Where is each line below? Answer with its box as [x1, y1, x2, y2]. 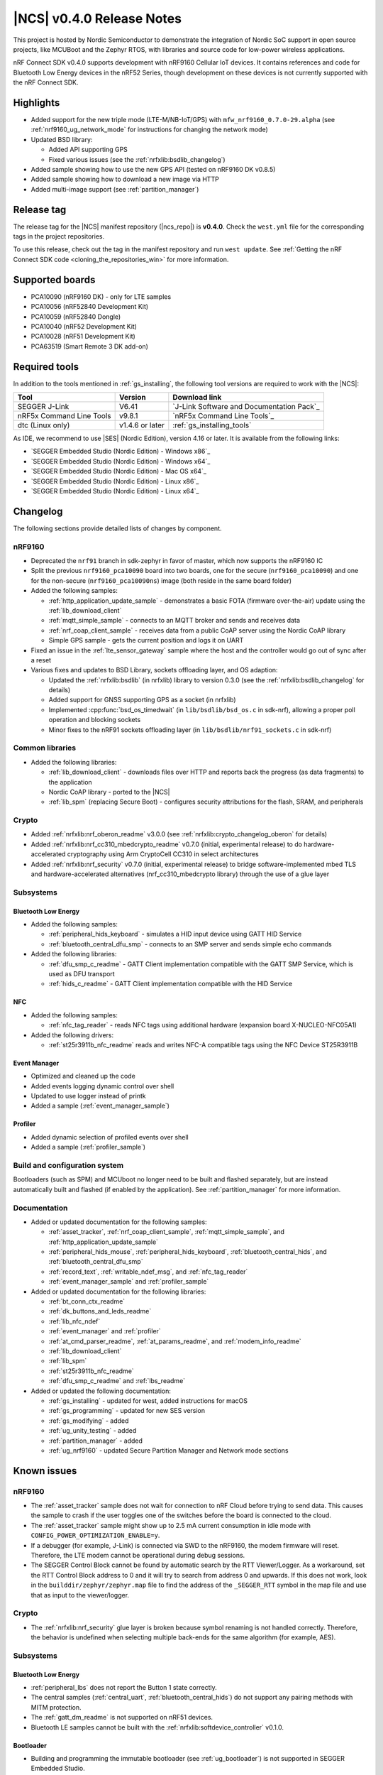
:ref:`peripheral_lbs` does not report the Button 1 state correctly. [30, 1683, 218, 1692]
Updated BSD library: [30, 135, 93, 143]
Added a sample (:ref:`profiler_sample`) [30, 1143, 145, 1152]
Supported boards [13, 273, 96, 285]
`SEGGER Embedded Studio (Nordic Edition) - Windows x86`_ [30, 447, 211, 456]
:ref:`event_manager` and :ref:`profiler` [48, 1327, 161, 1336]
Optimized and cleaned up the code [30, 1072, 136, 1081]
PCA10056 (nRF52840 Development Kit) [30, 302, 149, 311]
